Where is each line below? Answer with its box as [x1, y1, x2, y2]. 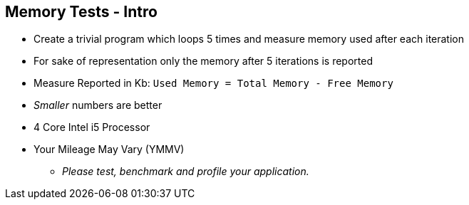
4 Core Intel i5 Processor [33, 121, 150, 134]
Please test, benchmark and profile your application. [62, 165, 309, 178]
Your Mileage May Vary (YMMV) [33, 143, 185, 156]
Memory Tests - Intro [5, 3, 158, 21]
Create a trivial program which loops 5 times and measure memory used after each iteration [33, 33, 465, 46]
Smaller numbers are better [33, 99, 163, 112]
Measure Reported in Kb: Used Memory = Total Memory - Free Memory [33, 77, 393, 90]
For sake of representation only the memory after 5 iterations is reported [33, 55, 373, 68]
